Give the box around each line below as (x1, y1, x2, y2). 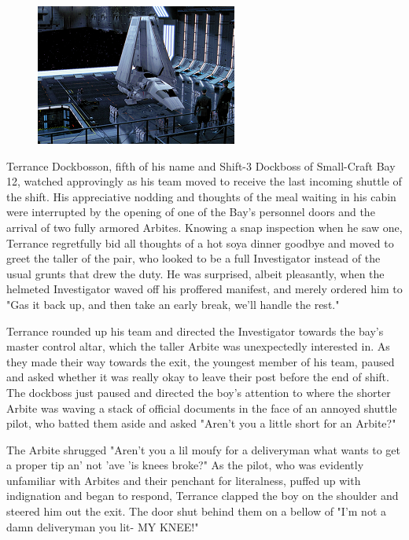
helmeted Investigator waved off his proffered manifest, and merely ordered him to (6, 281, 403, 297)
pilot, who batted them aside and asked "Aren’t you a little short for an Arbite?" (6, 415, 396, 432)
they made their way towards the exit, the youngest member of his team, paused (6, 353, 395, 369)
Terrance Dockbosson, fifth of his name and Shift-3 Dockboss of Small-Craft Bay (6, 157, 396, 174)
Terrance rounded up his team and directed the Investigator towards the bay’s (6, 322, 384, 339)
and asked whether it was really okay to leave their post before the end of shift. (6, 369, 389, 385)
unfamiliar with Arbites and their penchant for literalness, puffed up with (6, 472, 361, 488)
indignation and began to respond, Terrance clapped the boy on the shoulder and (6, 487, 399, 504)
